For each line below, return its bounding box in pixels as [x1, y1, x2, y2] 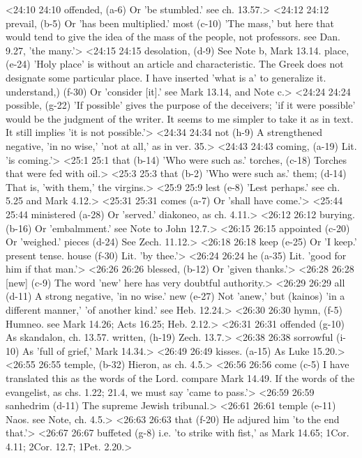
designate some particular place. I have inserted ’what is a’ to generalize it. [6, 70, 326, 84]
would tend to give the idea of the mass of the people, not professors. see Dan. [6, 29, 340, 44]
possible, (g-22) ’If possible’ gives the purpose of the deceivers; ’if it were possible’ [6, 98, 356, 112]
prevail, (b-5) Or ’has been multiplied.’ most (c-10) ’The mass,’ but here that [6, 15, 334, 30]
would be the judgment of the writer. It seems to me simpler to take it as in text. [6, 111, 354, 125]
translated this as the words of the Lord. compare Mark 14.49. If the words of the [6, 371, 355, 386]
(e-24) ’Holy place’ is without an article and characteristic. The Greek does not [6, 56, 344, 71]
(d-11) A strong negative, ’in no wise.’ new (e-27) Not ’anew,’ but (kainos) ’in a [6, 289, 345, 303]
